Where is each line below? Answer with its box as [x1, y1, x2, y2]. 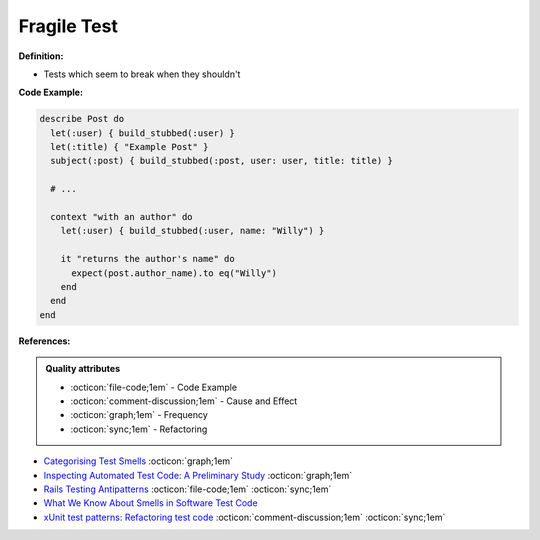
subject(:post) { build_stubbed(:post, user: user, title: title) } [50, 155, 394, 167]
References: [18, 335, 71, 347]
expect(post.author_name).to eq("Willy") [71, 267, 277, 279]
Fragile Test [18, 15, 119, 37]
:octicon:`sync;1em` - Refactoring [70, 423, 208, 435]
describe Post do [39, 113, 125, 125]
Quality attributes [45, 363, 120, 375]
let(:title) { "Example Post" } [50, 141, 209, 153]
